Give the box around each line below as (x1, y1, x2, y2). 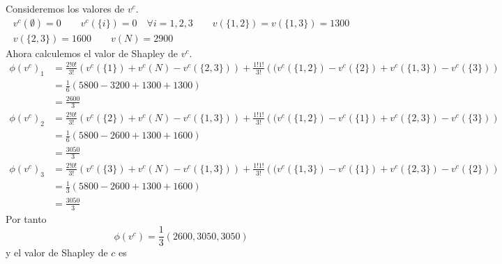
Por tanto (6, 211, 47, 226)
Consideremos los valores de (6, 1, 125, 15)
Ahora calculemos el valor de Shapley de (6, 45, 178, 60)
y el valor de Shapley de (6, 245, 108, 260)
